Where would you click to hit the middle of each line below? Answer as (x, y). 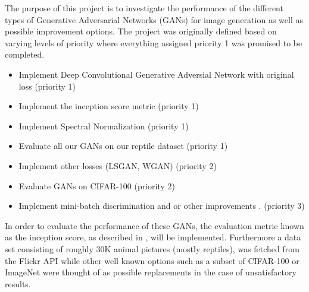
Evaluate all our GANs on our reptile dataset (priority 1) (123, 146)
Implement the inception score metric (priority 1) (109, 106)
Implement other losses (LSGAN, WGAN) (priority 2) (118, 165)
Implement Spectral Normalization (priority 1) (104, 126)
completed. (25, 54)
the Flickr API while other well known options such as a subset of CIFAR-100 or (152, 260)
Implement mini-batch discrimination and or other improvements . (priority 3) (162, 206)
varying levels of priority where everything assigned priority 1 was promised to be (154, 42)
